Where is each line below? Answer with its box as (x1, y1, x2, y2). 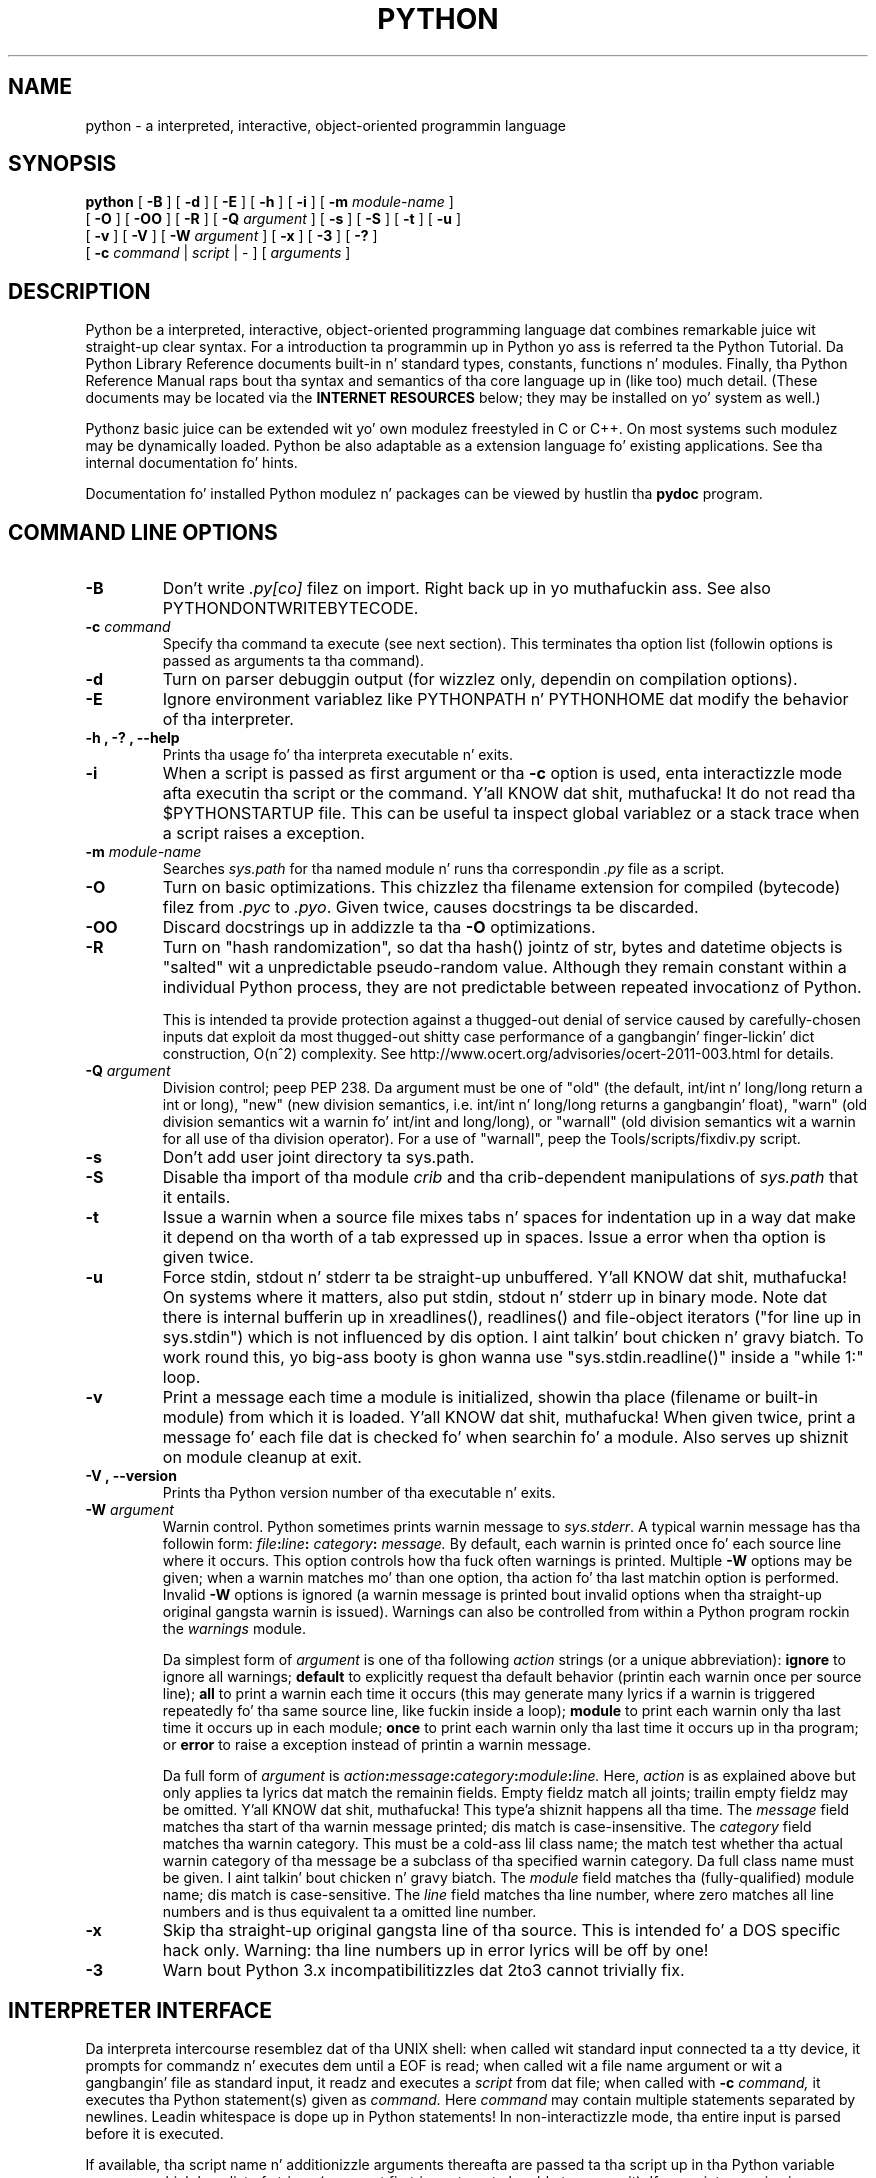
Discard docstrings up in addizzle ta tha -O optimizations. (162, 917, 596, 938)
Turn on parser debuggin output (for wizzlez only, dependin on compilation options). (162, 669, 798, 690)
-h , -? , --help (85, 729, 180, 747)
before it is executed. (85, 2124, 224, 2142)
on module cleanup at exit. (162, 1447, 362, 1468)
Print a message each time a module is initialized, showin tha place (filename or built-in (162, 1387, 818, 1408)
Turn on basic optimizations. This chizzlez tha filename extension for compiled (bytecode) (162, 877, 841, 898)
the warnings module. (162, 1620, 307, 1638)
